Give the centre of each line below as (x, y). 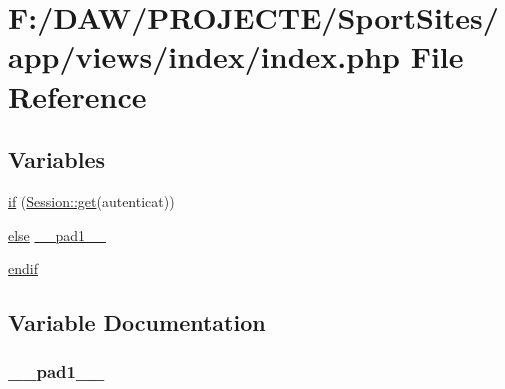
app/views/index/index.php (204, 56)
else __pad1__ (57, 234)
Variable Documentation (137, 322)
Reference (77, 95)
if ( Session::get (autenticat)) (91, 200)
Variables (57, 159)
